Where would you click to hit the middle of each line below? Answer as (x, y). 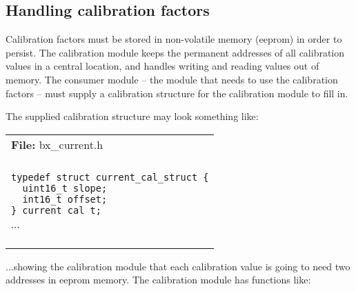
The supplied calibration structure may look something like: (132, 116)
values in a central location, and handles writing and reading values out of (162, 66)
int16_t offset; (65, 199)
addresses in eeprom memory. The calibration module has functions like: (158, 280)
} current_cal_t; (56, 210)
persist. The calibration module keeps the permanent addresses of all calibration (175, 52)
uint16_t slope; (65, 188)
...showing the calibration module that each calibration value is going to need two (178, 266)
